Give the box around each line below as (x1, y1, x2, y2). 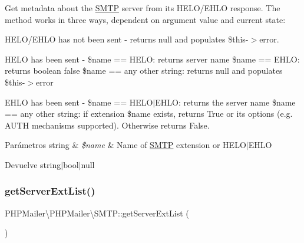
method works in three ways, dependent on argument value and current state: (5, 13, 286, 25)
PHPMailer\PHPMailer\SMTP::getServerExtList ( (5, 206, 189, 219)
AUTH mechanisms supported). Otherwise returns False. (5, 119, 210, 131)
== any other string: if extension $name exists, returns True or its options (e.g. (5, 107, 293, 120)
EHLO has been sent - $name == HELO (5, 96, 153, 108)
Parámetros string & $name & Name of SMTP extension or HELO (5, 139, 246, 151)
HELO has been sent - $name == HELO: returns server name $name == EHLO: (5, 52, 300, 65)
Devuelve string (5, 158, 61, 170)
